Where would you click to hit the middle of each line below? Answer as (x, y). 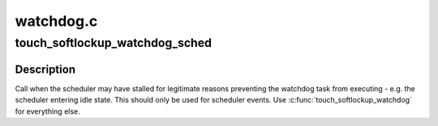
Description (45, 69)
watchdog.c (56, 21)
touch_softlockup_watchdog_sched (114, 43)
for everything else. (47, 111)
